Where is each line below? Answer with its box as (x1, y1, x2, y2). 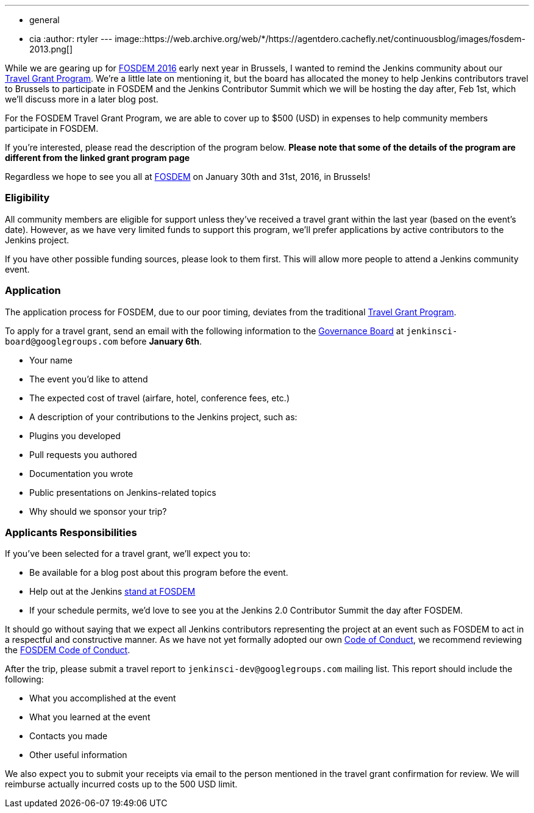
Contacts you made (29, 731, 108, 742)
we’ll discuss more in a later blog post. (5, 94, 158, 104)
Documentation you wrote (29, 468, 133, 479)
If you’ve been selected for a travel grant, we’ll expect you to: (5, 548, 251, 559)
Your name (29, 354, 73, 365)
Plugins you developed (29, 430, 121, 441)
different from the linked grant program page (5, 152, 190, 163)
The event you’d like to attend (29, 373, 148, 384)
